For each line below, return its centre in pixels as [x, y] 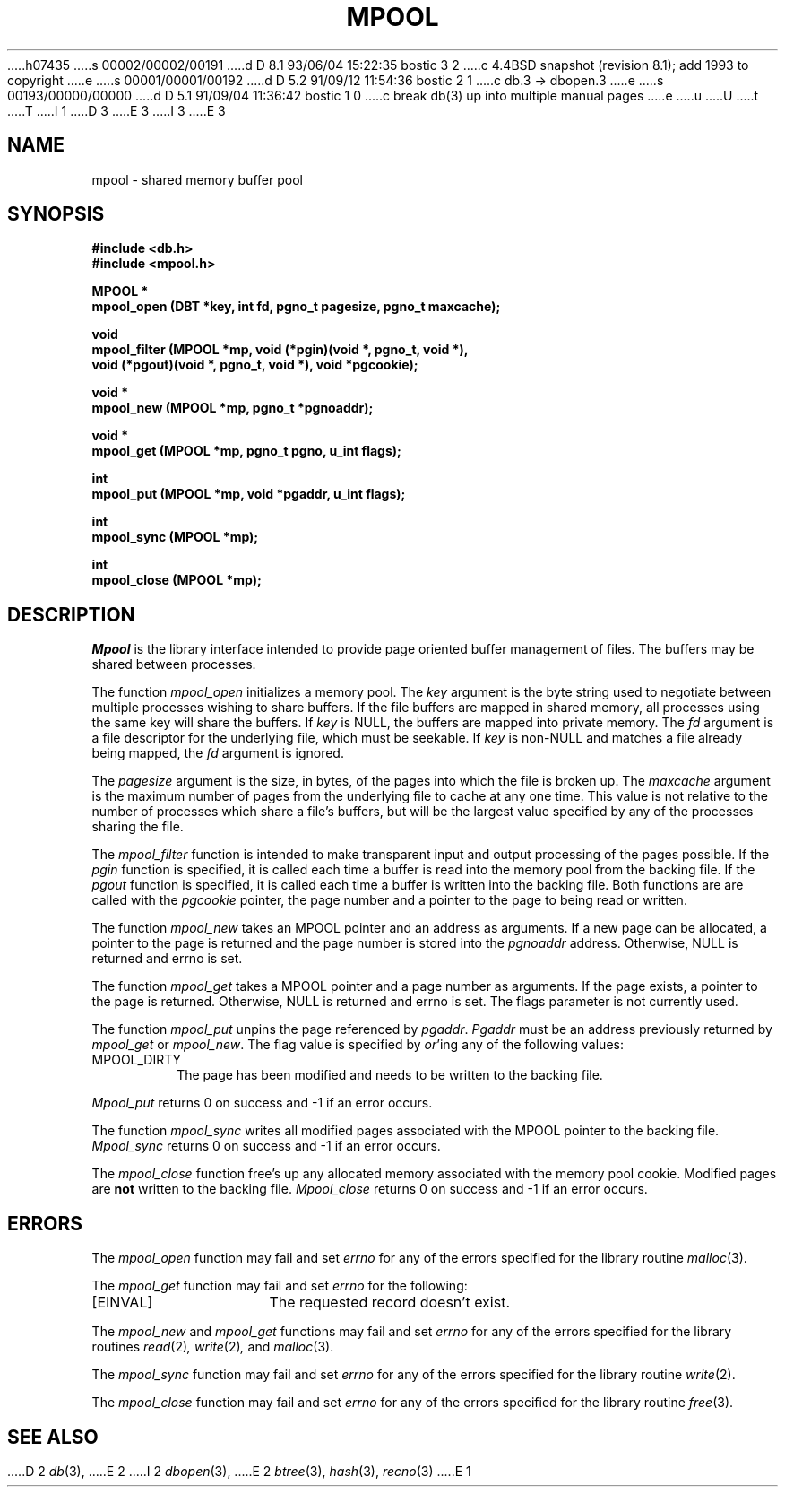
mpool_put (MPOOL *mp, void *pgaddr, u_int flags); [249, 494]
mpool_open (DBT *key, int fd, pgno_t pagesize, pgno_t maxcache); [296, 307]
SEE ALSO [53, 1437]
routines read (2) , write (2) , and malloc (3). [213, 1347]
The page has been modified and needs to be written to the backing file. [390, 1075]
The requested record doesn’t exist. [389, 1303]
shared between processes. [174, 664]
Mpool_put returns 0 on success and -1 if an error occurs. [262, 1103]
